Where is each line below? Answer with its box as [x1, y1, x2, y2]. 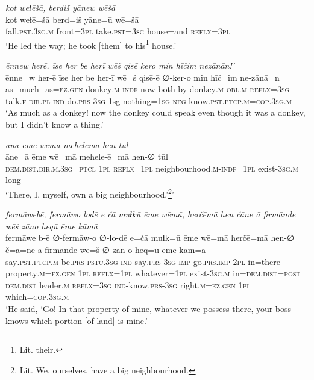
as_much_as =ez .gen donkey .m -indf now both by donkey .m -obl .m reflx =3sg [5, 83, 290, 95]
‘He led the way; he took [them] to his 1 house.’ [5, 37, 177, 51]
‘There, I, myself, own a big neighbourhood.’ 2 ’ [5, 185, 174, 200]
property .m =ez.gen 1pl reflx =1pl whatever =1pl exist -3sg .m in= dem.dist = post [5, 267, 301, 279]
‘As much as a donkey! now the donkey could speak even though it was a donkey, [5, 106, 306, 119]
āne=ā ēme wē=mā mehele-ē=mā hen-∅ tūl [5, 150, 168, 163]
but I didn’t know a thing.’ [5, 118, 104, 130]
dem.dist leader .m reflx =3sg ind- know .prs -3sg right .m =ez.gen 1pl [5, 278, 251, 291]
